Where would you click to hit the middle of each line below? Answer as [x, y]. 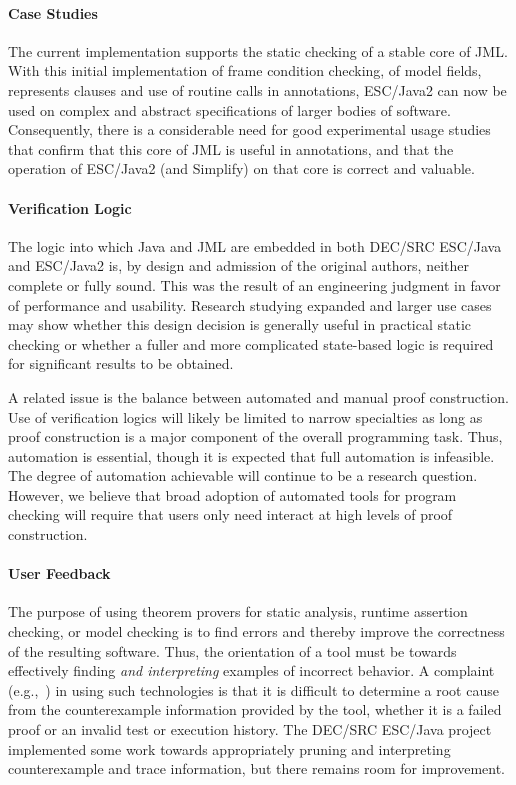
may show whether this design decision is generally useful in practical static [240, 324]
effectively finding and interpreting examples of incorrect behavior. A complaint [251, 670]
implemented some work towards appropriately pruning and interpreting [229, 748]
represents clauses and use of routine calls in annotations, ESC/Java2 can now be [257, 89]
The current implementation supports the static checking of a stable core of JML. [258, 50]
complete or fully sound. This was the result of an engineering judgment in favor [254, 284]
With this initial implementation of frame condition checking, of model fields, [245, 70]
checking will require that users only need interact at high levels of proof [230, 514]
